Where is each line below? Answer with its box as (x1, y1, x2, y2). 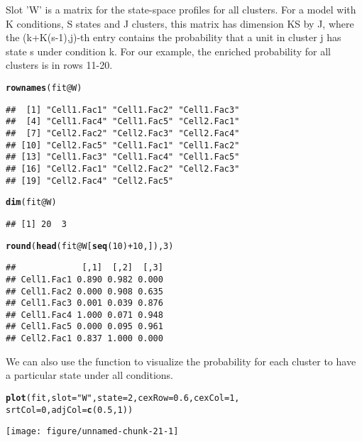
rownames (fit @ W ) (6, 82, 82, 93)
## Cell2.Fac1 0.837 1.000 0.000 (6, 333, 163, 344)
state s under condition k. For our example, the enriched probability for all (6, 43, 331, 58)
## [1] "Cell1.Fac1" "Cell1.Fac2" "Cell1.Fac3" (6, 104, 240, 115)
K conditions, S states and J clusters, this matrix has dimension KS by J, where (6, 16, 354, 31)
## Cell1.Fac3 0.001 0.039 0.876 (6, 298, 163, 309)
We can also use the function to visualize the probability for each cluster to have (6, 353, 356, 368)
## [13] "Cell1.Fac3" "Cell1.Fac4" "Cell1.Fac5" (6, 152, 240, 162)
